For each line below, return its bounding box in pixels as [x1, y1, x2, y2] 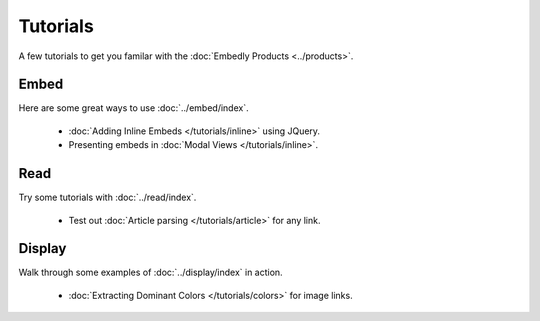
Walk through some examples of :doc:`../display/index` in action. [18, 266, 284, 279]
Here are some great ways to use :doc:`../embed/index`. [18, 102, 249, 114]
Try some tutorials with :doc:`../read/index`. [18, 191, 197, 204]
